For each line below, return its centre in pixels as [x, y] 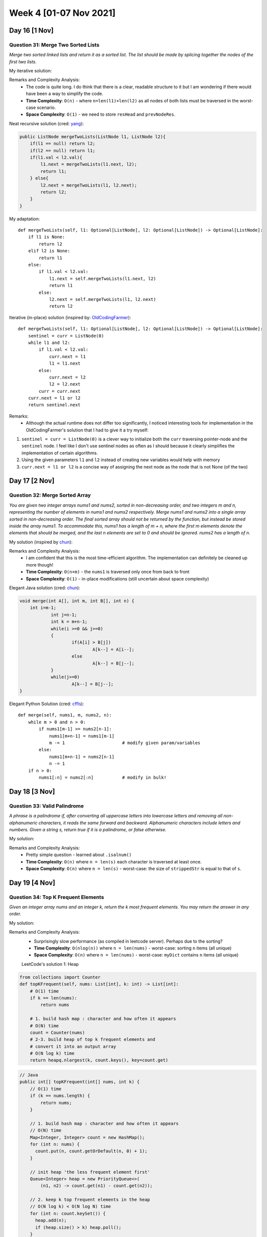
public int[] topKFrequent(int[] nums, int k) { [80, 1082]
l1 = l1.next [65, 363]
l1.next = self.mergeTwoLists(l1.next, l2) [103, 279]
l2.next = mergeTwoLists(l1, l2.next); [89, 185]
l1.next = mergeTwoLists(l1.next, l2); [89, 164]
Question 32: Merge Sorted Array [50, 495]
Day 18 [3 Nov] [32, 791]
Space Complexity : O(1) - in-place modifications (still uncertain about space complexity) [118, 578]
